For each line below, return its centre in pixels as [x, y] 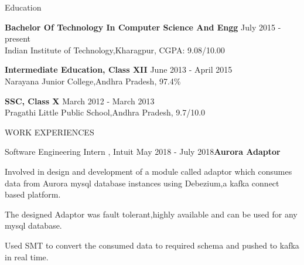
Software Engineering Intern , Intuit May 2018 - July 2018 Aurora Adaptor [143, 152]
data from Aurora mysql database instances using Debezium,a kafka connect [142, 183]
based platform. [33, 194]
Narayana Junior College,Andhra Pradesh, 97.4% [93, 81]
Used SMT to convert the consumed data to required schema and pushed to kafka [152, 245]
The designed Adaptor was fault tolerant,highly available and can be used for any [151, 214]
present [18, 38]
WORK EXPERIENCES [49, 132]
